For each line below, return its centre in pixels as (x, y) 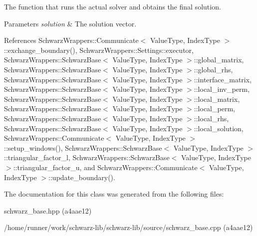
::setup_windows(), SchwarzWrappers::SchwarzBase (83, 147)
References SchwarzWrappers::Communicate (71, 40)
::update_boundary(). (82, 177)
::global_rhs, (213, 69)
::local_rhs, (211, 118)
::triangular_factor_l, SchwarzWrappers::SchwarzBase (87, 157)
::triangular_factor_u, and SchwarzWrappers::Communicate (105, 167)
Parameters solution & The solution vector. (70, 23)
